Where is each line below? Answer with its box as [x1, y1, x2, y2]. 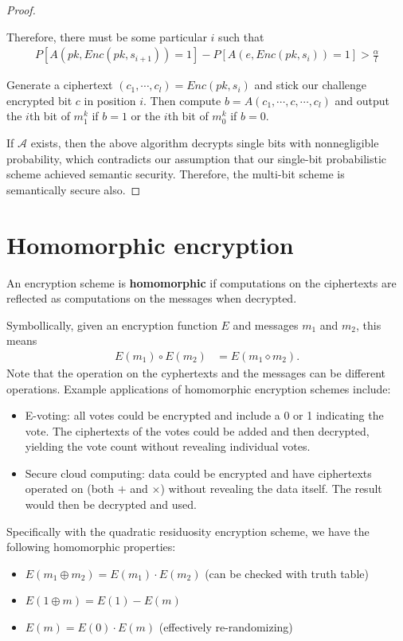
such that [218, 28, 264, 45]
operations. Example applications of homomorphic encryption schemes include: [6, 380, 391, 397]
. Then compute [143, 92, 221, 108]
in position [84, 92, 136, 108]
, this [356, 316, 381, 333]
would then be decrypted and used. [25, 496, 197, 513]
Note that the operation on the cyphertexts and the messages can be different [6, 364, 385, 381]
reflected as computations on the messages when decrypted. [6, 290, 297, 307]
